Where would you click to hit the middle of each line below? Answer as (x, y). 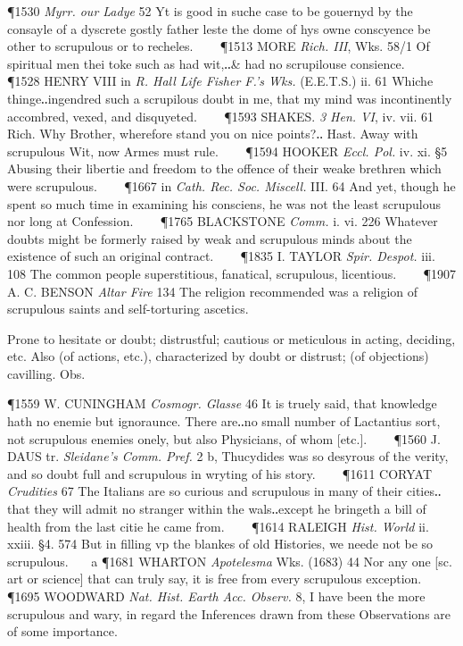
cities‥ (424, 491)
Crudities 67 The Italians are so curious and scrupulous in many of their (205, 491)
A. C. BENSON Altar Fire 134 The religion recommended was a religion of (213, 291)
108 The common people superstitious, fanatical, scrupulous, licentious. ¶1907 (231, 273)
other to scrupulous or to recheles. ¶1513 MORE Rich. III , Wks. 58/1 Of (219, 46)
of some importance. (62, 631)
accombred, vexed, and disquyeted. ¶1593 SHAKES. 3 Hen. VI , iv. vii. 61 (221, 116)
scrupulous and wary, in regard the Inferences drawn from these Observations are (229, 613)
